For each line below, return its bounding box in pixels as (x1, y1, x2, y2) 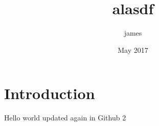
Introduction (4, 83, 95, 104)
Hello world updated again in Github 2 (4, 112, 126, 123)
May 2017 (118, 44, 148, 55)
